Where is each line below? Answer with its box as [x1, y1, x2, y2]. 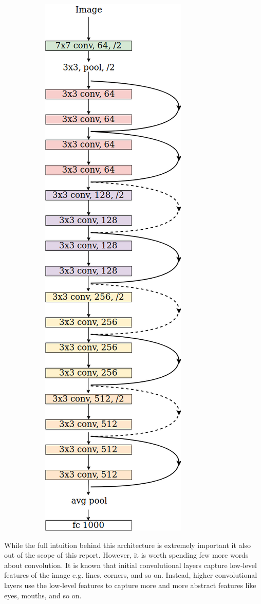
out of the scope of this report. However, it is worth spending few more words [4, 550, 249, 560]
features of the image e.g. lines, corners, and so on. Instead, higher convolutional [4, 570, 257, 580]
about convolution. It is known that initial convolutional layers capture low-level [4, 559, 257, 570]
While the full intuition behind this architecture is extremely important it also [4, 539, 251, 550]
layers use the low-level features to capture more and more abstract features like [4, 579, 256, 590]
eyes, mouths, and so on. [4, 590, 82, 600]
